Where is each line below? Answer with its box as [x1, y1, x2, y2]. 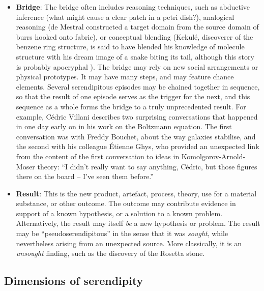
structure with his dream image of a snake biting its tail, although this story [16, 51, 254, 62]
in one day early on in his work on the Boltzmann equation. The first [16, 121, 232, 132]
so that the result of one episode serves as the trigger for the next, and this [16, 91, 250, 102]
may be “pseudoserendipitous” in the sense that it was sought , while [16, 228, 228, 239]
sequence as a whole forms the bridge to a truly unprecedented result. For [16, 101, 246, 111]
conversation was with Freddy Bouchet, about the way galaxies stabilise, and [16, 131, 256, 141]
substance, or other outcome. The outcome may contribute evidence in [16, 198, 236, 209]
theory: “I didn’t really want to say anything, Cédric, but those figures [37, 161, 257, 171]
